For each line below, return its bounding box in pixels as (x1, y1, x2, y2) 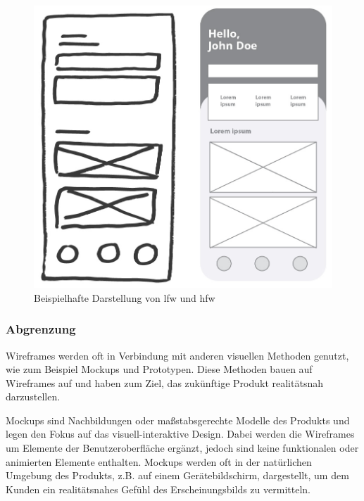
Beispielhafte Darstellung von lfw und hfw (34, 290, 215, 305)
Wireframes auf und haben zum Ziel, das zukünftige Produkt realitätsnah (6, 375, 323, 390)
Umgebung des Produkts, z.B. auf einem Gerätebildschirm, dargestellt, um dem (6, 468, 349, 483)
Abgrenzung (6, 320, 76, 338)
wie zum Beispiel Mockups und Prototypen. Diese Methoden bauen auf (6, 362, 313, 376)
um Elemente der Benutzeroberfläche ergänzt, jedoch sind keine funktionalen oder (6, 440, 359, 455)
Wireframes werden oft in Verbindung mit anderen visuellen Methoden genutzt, (6, 348, 349, 362)
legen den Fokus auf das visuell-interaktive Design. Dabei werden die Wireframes (6, 426, 355, 441)
